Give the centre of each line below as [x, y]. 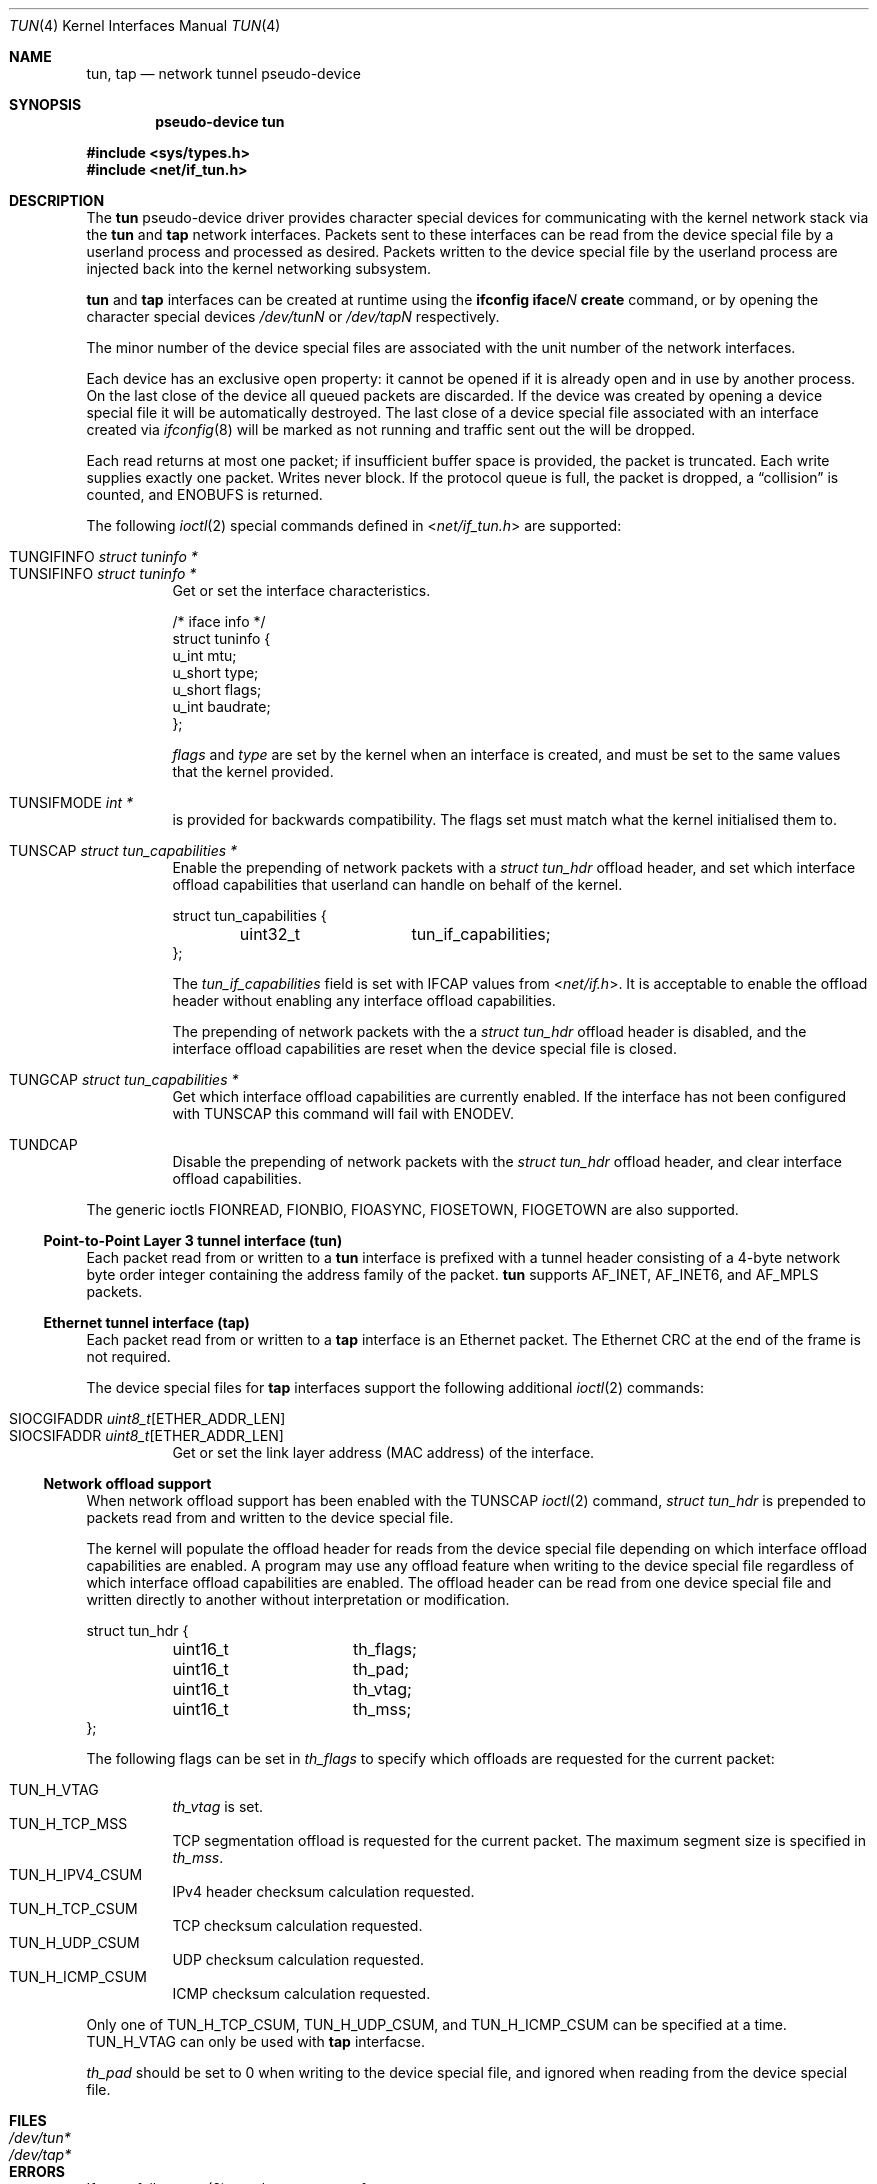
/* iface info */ [219, 621]
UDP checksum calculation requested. [298, 1959]
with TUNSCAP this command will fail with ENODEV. [343, 1113]
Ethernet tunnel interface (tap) [146, 1322]
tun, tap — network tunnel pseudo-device [223, 73]
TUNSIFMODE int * [71, 802]
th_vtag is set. [218, 1806]
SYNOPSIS [45, 104]
